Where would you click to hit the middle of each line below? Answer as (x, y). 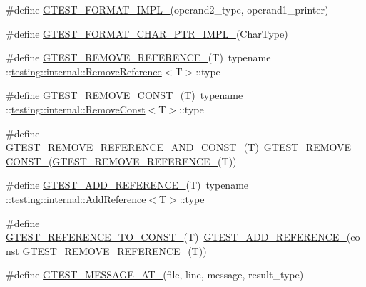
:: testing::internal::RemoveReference (84, 71)
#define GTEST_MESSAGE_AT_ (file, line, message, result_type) (155, 275)
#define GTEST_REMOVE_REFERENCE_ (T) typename (138, 57)
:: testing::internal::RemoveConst (76, 109)
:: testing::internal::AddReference (76, 198)
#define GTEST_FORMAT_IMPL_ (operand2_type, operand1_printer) (167, 9)
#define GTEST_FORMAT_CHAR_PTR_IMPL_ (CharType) (147, 33)
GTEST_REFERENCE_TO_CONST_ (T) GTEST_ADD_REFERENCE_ (176, 237)
